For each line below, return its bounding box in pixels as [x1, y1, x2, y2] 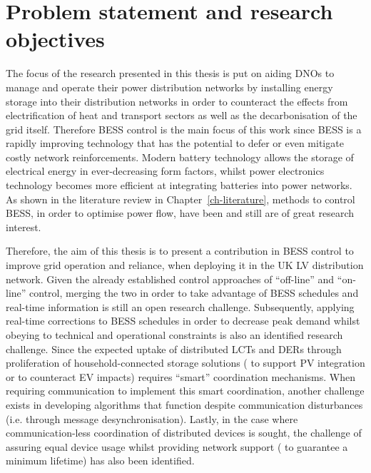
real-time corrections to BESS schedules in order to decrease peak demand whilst [6, 313, 360, 328]
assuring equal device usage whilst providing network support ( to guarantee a [6, 439, 348, 454]
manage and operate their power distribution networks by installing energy [6, 79, 333, 94]
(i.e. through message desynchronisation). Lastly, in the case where [6, 411, 298, 426]
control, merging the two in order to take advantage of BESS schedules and [29, 285, 359, 300]
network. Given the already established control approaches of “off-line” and [6, 271, 335, 286]
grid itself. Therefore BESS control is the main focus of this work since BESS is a [6, 121, 362, 136]
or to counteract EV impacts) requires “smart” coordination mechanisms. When [6, 369, 356, 384]
